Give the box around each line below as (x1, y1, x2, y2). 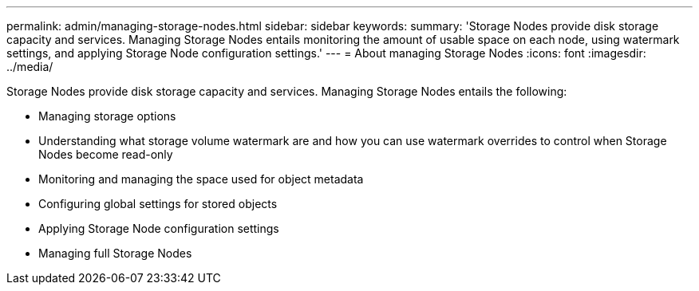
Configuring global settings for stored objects (38, 197, 278, 210)
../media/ (6, 60, 53, 73)
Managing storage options (38, 109, 176, 123)
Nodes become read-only (38, 147, 173, 161)
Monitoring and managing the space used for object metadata (38, 172, 364, 186)
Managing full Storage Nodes (38, 246, 192, 260)
